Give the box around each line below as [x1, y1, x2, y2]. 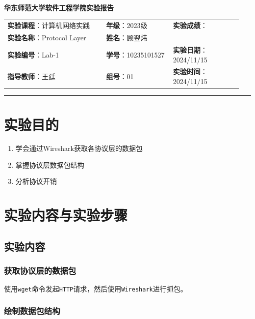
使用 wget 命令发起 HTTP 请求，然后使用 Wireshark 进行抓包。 [4, 284, 187, 294]
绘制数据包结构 [4, 305, 60, 317]
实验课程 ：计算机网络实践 [7, 20, 90, 30]
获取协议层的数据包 [4, 264, 76, 277]
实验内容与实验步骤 [4, 205, 128, 225]
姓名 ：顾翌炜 [106, 32, 148, 43]
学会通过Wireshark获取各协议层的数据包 [15, 143, 143, 153]
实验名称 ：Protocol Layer [7, 32, 86, 43]
